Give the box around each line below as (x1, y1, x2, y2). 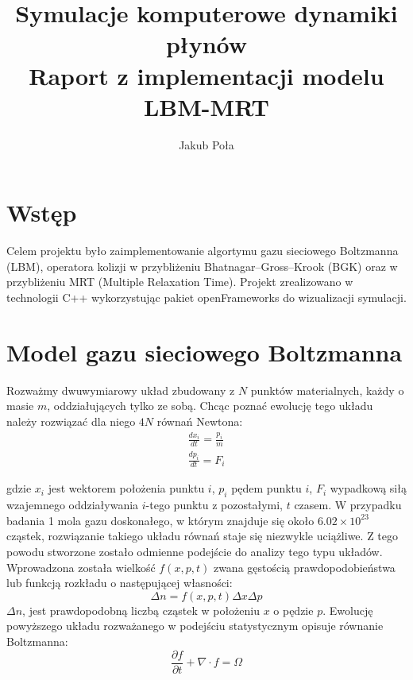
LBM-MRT (143, 90, 270, 122)
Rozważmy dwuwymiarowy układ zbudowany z (6, 381, 235, 398)
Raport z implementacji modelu (29, 59, 384, 91)
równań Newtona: (156, 412, 243, 429)
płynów (165, 28, 248, 60)
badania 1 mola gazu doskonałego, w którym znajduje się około (6, 512, 315, 528)
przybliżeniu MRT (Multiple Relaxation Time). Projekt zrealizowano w (6, 273, 353, 290)
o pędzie (273, 601, 314, 618)
